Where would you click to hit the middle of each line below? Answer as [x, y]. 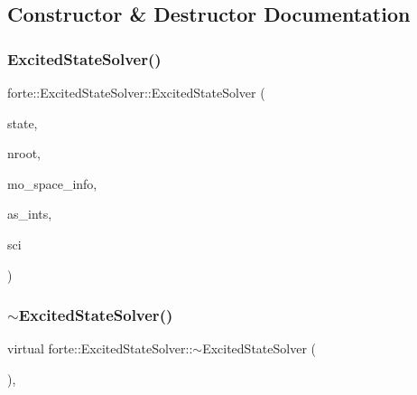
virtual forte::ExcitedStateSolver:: [100, 348]
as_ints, [30, 214]
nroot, [24, 153]
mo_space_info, [52, 183]
